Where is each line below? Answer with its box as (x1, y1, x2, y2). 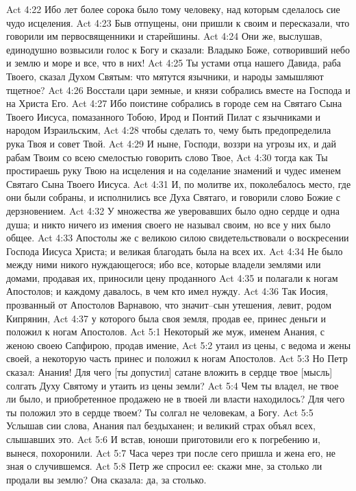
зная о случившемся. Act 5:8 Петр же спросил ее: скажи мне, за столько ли (6, 459, 322, 473)
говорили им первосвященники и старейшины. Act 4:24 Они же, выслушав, (6, 29, 322, 43)
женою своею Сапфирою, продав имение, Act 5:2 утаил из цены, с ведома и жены (6, 337, 351, 352)
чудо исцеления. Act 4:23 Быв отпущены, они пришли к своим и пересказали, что (6, 15, 350, 29)
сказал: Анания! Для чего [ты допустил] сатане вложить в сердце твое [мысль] (6, 365, 333, 379)
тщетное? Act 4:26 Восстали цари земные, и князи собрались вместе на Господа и (6, 82, 351, 97)
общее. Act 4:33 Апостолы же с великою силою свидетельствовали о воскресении (6, 230, 349, 245)
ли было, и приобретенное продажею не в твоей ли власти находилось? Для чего (6, 392, 345, 406)
